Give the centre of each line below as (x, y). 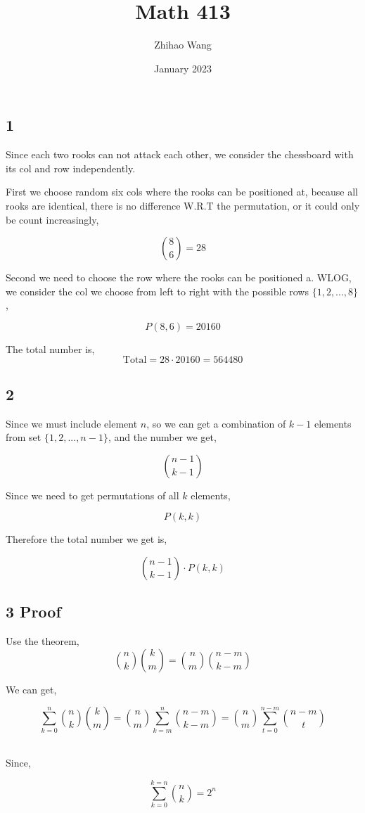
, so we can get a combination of (216, 423)
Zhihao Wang (183, 45)
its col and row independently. (71, 168)
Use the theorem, (43, 641)
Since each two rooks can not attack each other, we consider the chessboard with (180, 154)
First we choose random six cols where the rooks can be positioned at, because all (182, 192)
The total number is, (50, 348)
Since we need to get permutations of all (92, 495)
